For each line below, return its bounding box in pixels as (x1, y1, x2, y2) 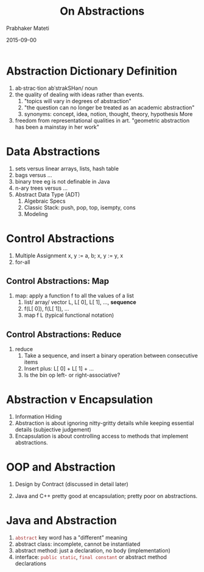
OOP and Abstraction (6, 460, 116, 474)
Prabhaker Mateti (6, 24, 49, 32)
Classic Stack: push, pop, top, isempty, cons (24, 203, 136, 211)
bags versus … (15, 171, 52, 178)
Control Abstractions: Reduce (6, 329, 122, 339)
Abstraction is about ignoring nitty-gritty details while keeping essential (15, 419, 194, 427)
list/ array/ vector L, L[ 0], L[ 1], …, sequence (24, 299, 136, 306)
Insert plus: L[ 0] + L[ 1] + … (24, 365, 94, 372)
